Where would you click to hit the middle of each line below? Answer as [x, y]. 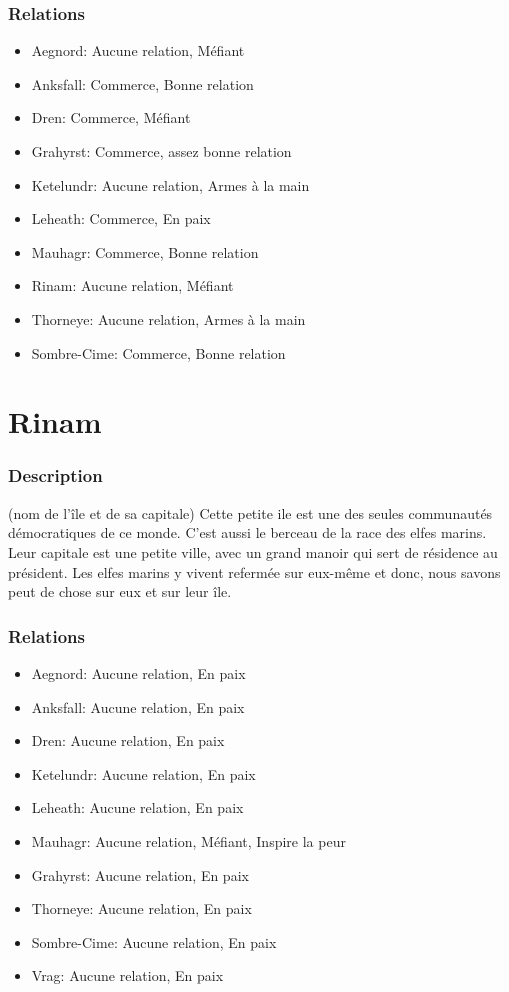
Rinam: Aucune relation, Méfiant [132, 285]
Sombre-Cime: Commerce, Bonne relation [158, 352]
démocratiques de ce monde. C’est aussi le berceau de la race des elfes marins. [247, 532]
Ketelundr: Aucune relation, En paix [143, 773]
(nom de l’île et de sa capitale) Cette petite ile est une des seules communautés [250, 512]
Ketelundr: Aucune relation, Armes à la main [170, 184]
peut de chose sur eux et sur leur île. [120, 591]
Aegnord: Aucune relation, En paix [138, 672]
